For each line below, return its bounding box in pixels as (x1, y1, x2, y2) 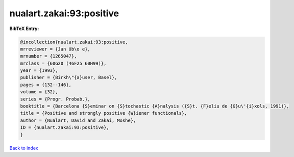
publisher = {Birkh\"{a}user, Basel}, (20, 74, 117, 81)
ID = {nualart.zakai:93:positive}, (20, 125, 109, 130)
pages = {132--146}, (20, 82, 71, 88)
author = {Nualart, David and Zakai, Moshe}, (20, 117, 136, 123)
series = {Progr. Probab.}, (20, 96, 90, 102)
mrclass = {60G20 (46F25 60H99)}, (20, 60, 107, 66)
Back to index (9, 145, 38, 151)
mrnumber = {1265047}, (20, 54, 77, 59)
